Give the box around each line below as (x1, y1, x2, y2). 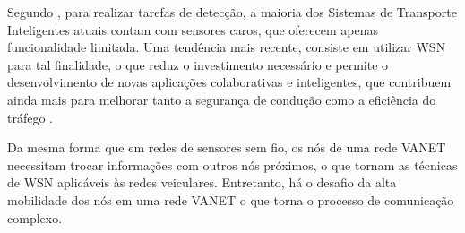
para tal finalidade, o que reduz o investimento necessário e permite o (7, 55, 389, 73)
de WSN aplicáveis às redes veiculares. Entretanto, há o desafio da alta (7, 173, 397, 192)
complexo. (7, 208, 63, 227)
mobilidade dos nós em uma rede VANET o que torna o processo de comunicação (7, 190, 454, 209)
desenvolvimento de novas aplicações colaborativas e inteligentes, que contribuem (7, 73, 452, 91)
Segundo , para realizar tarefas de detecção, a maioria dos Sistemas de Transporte (7, 3, 457, 21)
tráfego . (7, 108, 54, 126)
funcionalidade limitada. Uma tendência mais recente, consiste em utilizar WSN (7, 38, 446, 56)
